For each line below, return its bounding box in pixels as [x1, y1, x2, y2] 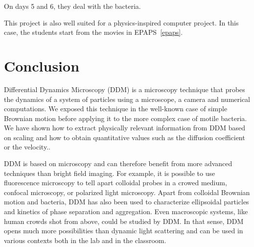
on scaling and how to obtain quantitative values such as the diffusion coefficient [4, 132, 245, 142]
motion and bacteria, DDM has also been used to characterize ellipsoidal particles [4, 197, 249, 207]
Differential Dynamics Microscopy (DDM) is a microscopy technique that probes [4, 84, 245, 94]
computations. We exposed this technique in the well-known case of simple [4, 103, 228, 114]
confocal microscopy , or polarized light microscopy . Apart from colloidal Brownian [4, 187, 250, 197]
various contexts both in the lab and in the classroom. [4, 235, 166, 245]
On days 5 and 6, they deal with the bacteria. [4, 1, 141, 11]
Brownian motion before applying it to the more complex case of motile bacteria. [4, 113, 247, 123]
